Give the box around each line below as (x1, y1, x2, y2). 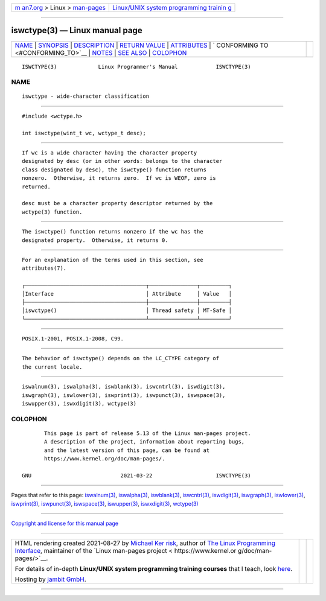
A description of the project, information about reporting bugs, (44, 438, 245, 445)
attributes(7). (22, 265, 67, 272)
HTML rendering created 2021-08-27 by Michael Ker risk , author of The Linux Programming (14, 539, 276, 547)
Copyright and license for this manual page (11, 520, 119, 527)
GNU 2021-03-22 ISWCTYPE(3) (22, 472, 251, 479)
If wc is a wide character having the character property (22, 150, 197, 156)
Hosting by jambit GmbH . (14, 575, 87, 584)
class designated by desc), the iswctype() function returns (22, 166, 206, 173)
